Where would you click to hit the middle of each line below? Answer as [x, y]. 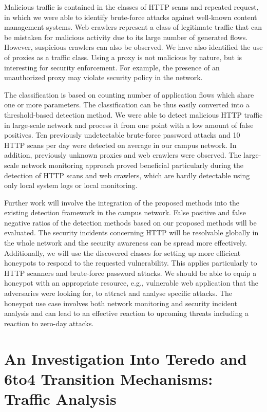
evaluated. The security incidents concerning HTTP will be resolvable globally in [131, 232]
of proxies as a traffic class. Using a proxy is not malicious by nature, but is [123, 57]
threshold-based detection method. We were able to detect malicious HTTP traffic [133, 114]
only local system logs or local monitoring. [71, 185]
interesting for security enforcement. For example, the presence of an [112, 67]
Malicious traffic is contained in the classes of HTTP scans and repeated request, [131, 7]
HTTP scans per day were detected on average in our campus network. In [120, 145]
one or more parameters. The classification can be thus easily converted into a [127, 105]
